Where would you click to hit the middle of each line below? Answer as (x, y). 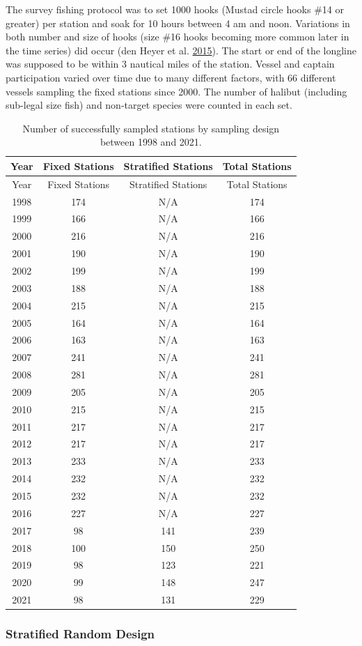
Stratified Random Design (80, 634)
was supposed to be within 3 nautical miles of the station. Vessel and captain (170, 64)
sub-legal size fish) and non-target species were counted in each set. (149, 105)
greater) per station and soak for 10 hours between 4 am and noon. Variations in (178, 23)
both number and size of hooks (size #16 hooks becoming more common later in (178, 37)
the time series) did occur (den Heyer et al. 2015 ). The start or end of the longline (181, 50)
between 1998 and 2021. (151, 142)
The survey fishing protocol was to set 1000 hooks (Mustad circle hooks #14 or (175, 9)
